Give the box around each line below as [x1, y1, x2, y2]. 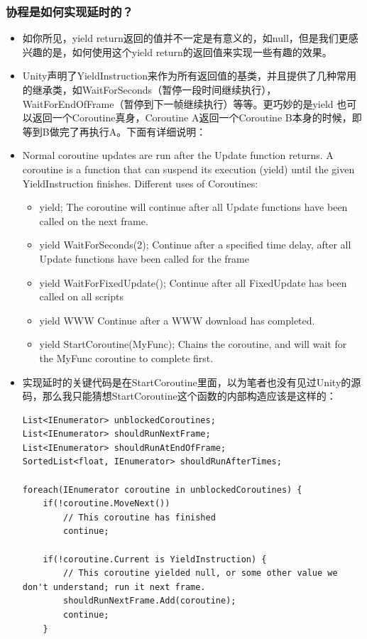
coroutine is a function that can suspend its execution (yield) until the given [22, 161, 355, 176]
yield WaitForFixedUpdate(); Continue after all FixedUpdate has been [39, 275, 347, 290]
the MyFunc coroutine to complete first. [39, 350, 214, 365]
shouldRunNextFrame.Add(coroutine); [63, 596, 236, 606]
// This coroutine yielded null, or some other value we [63, 568, 338, 579]
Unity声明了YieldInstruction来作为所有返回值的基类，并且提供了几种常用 [22, 68, 357, 83]
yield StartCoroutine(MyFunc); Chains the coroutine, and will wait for [39, 337, 347, 351]
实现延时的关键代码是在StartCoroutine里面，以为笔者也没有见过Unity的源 [22, 374, 361, 389]
